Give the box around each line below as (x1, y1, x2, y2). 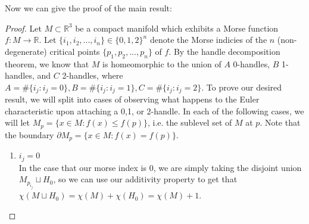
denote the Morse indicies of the (149, 33, 267, 46)
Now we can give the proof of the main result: (5, 2, 172, 14)
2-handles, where (62, 69, 123, 82)
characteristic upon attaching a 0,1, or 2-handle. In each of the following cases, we (5, 104, 304, 117)
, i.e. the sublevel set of (147, 116, 232, 129)
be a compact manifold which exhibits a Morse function (75, 21, 279, 34)
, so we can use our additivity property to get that (53, 173, 238, 185)
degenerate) (5, 45, 47, 57)
